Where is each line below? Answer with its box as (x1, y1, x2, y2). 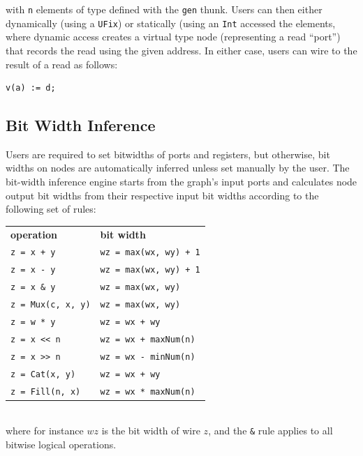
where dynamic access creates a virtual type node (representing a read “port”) (6, 29, 341, 44)
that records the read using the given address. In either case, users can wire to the (6, 43, 357, 57)
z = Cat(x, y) (10, 369, 76, 379)
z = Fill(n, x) (10, 386, 81, 397)
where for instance (6, 423, 84, 438)
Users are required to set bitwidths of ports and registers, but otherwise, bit (6, 146, 330, 161)
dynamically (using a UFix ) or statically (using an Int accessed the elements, (6, 15, 336, 30)
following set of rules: (6, 202, 96, 216)
